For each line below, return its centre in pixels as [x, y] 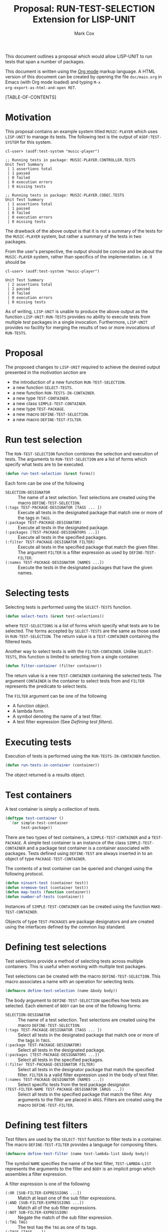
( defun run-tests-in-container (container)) [52, 765]
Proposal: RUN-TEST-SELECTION [84, 9]
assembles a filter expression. [36, 1174]
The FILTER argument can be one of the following [56, 696]
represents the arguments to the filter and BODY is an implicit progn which [80, 1169]
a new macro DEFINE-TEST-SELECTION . [51, 414]
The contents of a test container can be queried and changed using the [79, 868]
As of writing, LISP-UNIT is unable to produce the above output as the [76, 311]
